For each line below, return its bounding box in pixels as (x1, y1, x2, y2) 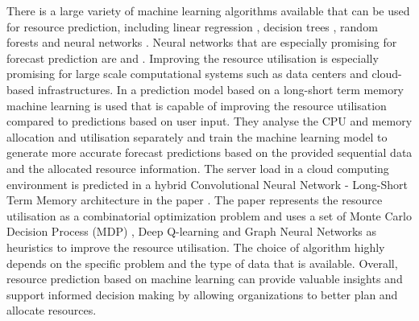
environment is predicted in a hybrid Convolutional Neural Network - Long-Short (6, 175, 408, 192)
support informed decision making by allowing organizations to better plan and (6, 286, 398, 302)
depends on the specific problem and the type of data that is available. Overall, (6, 254, 398, 271)
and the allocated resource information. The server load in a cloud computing (6, 159, 389, 176)
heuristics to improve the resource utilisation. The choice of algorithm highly (6, 238, 385, 255)
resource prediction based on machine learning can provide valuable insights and (6, 270, 403, 287)
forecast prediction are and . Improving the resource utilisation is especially (6, 49, 379, 66)
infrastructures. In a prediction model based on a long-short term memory (37, 80, 404, 97)
